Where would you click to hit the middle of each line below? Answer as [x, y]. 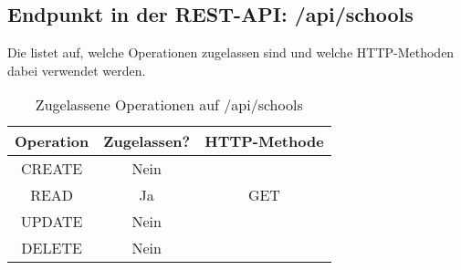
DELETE [52, 248]
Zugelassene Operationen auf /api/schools [169, 105]
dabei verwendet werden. [77, 70]
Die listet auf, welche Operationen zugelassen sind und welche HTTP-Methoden [231, 52]
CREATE [52, 169]
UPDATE [52, 222]
